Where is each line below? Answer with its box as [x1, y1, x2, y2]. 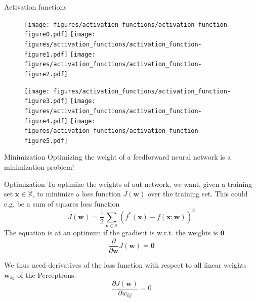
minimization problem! [4, 162, 74, 172]
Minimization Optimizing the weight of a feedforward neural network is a [4, 152, 231, 162]
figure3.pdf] [24, 97, 68, 105]
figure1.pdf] [24, 51, 68, 58]
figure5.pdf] [24, 137, 68, 144]
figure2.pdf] [24, 70, 68, 78]
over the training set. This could [147, 188, 248, 199]
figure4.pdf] [24, 117, 68, 125]
